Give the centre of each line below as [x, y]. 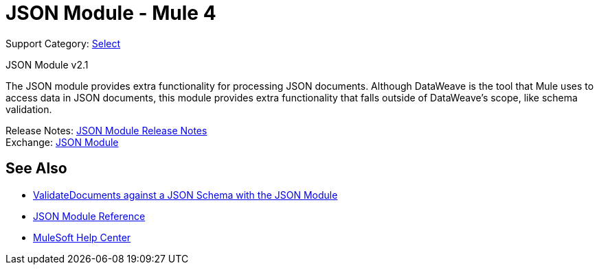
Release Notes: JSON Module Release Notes [106, 130]
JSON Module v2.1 [47, 64]
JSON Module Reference [89, 216]
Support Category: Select [63, 43]
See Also [36, 169]
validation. [29, 109]
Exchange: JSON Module [62, 142]
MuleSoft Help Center [82, 237]
